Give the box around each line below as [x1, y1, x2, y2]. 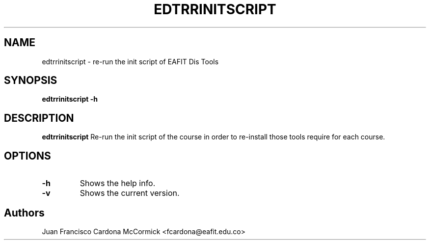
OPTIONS [4, 149, 51, 162]
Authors [4, 206, 45, 219]
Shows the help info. [80, 178, 156, 189]
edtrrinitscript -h [42, 95, 98, 104]
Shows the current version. [80, 188, 180, 198]
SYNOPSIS [4, 74, 57, 87]
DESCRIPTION [4, 111, 74, 124]
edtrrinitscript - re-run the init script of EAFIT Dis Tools [42, 57, 219, 66]
